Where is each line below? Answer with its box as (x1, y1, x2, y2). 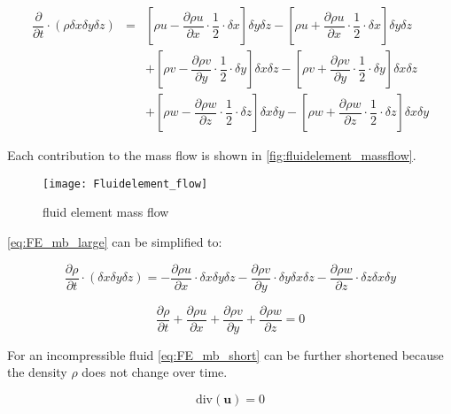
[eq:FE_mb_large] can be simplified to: (7, 232, 222, 250)
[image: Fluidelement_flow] (43, 177, 208, 190)
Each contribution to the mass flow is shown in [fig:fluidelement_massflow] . (7, 146, 416, 165)
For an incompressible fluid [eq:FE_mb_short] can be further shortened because (7, 345, 444, 364)
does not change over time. (82, 363, 228, 381)
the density (7, 363, 67, 381)
